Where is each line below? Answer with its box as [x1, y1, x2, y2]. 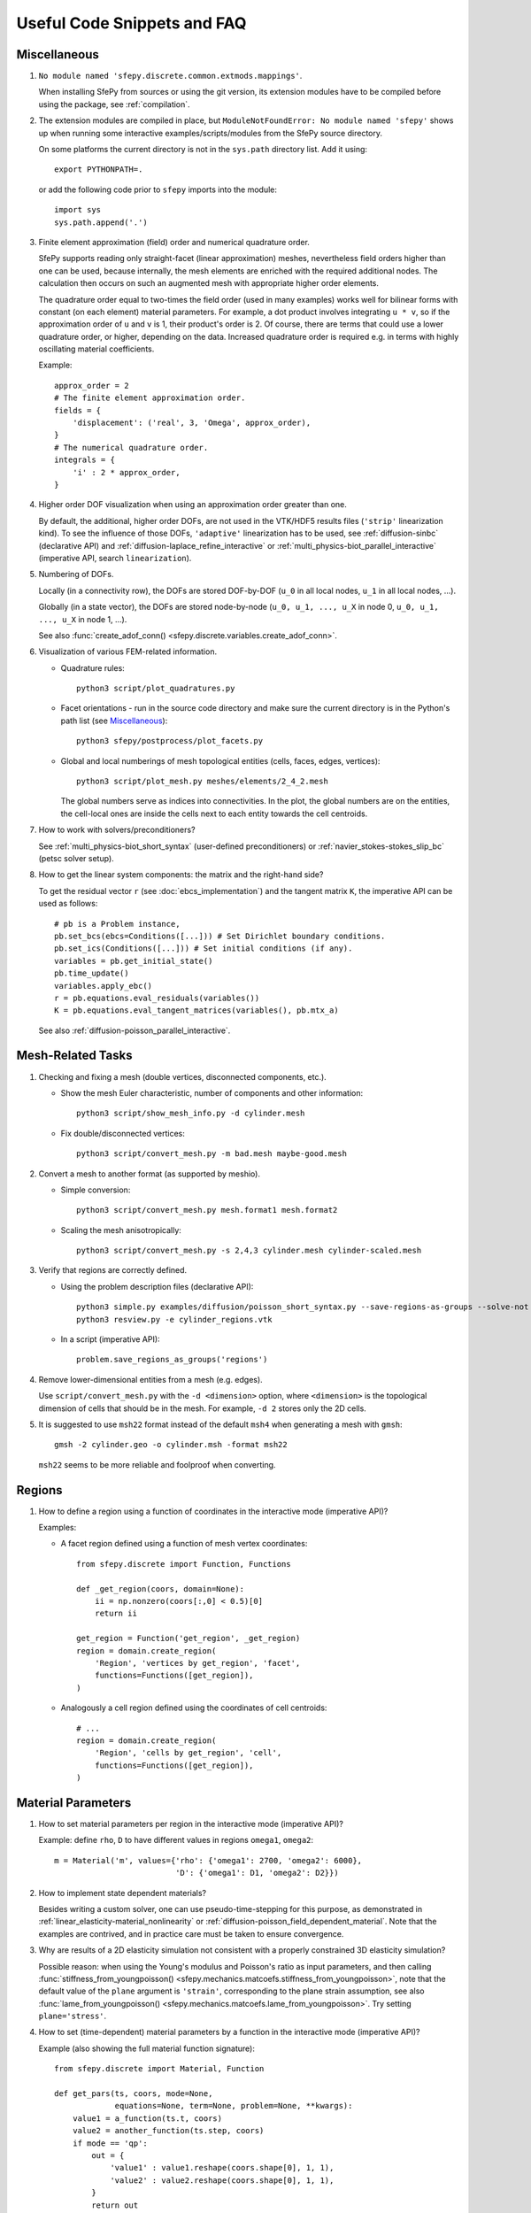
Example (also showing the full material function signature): [38, 2043, 256, 2054]
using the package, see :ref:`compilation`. [38, 98, 190, 110]
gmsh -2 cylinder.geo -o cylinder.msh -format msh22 [54, 1439, 288, 1450]
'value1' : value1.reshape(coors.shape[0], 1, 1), [110, 2163, 335, 2173]
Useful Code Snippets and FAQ [16, 13, 247, 33]
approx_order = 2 [54, 381, 129, 390]
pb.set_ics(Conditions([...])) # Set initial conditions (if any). [54, 944, 353, 953]
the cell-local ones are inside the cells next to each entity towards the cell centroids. [60, 808, 368, 819]
